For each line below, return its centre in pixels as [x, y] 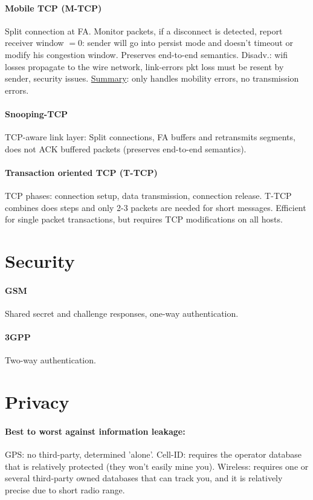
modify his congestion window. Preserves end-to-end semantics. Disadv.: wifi [147, 54]
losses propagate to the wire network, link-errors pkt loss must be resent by [144, 66]
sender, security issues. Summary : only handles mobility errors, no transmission [152, 78]
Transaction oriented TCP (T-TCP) [81, 172]
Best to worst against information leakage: [95, 431]
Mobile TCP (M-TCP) [53, 8]
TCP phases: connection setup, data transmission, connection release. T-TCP [148, 196]
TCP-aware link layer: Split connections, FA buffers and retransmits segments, [150, 137]
